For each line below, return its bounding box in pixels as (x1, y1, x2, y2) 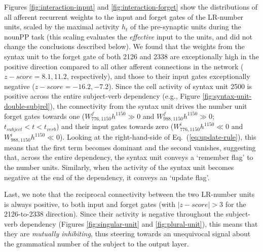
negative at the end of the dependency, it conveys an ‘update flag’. (4, 172, 210, 182)
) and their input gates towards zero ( (56, 121, 174, 132)
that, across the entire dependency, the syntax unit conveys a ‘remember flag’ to (4, 152, 253, 162)
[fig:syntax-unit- (202, 91, 252, 101)
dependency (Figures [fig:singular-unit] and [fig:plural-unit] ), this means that (20, 218, 258, 229)
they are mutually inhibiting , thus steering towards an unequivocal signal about (4, 228, 251, 239)
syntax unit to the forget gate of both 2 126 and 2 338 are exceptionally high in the (4, 51, 259, 61)
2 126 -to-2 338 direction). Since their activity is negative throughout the (4, 208, 224, 219)
